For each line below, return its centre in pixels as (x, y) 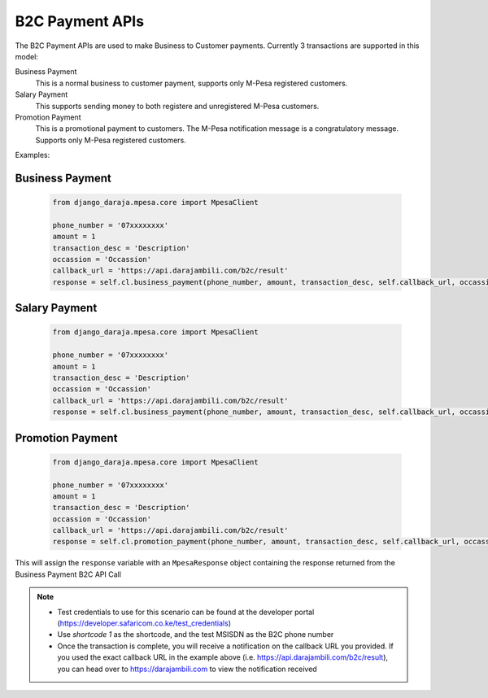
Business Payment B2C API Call (68, 574)
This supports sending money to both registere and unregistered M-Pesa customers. (177, 106)
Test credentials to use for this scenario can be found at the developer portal (186, 612)
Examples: (33, 155)
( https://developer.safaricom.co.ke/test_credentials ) (144, 623)
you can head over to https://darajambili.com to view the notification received (187, 669)
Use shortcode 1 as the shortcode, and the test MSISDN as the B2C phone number (196, 635)
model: (26, 56)
